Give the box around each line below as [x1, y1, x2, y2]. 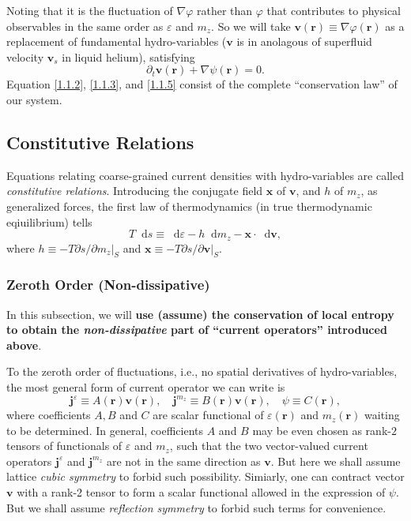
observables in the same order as [6, 17, 164, 34]
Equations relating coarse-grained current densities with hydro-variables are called [6, 167, 404, 183]
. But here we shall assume [270, 452, 401, 469]
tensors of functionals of [6, 437, 123, 454]
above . [6, 336, 42, 353]
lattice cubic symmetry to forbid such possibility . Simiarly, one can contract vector [6, 468, 405, 485]
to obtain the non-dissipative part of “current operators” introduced [6, 321, 387, 338]
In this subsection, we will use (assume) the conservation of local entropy [6, 305, 394, 322]
